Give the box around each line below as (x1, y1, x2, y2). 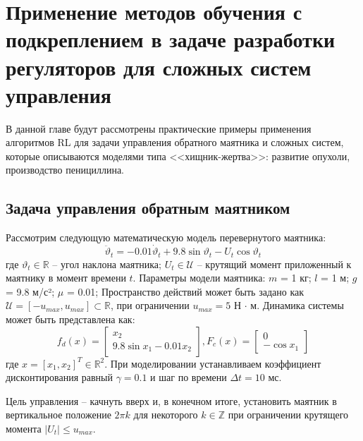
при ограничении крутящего (228, 407, 349, 422)
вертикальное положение (6, 407, 111, 422)
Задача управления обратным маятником (6, 197, 290, 219)
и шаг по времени (150, 370, 227, 385)
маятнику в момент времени (6, 270, 126, 285)
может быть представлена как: (6, 311, 135, 326)
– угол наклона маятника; (52, 256, 161, 271)
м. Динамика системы (250, 298, 344, 313)
